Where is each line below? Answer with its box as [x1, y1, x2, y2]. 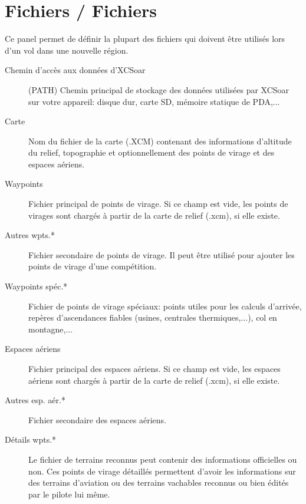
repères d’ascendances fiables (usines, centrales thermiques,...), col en [28, 311, 277, 324]
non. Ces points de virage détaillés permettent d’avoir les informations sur [28, 465, 296, 477]
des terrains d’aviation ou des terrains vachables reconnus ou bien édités [28, 476, 289, 489]
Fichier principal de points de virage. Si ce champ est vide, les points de [28, 197, 288, 210]
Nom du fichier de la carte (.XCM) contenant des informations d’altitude [28, 134, 292, 147]
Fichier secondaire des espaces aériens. [28, 413, 166, 426]
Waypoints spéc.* [5, 280, 68, 292]
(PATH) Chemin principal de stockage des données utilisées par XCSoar [28, 83, 289, 95]
